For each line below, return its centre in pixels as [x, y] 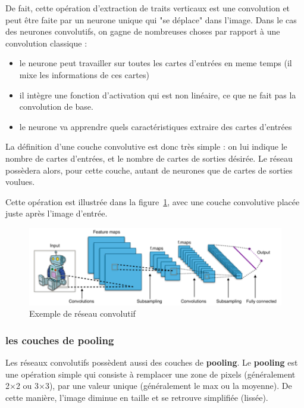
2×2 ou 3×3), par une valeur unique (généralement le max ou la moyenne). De [149, 386]
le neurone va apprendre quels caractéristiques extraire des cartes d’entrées [156, 126]
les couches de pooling [60, 340]
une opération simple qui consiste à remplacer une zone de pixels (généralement [151, 374]
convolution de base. [56, 106]
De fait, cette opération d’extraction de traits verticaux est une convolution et [148, 8]
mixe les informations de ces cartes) [84, 74]
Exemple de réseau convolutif [82, 313]
